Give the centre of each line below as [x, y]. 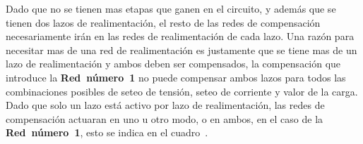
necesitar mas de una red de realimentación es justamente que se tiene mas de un [181, 50]
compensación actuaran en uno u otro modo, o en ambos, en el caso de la [165, 118]
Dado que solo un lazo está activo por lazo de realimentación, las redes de [165, 105]
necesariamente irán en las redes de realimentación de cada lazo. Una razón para [180, 36]
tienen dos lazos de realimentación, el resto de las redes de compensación [163, 22]
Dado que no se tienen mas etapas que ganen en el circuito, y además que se [171, 8]
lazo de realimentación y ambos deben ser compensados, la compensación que [173, 64]
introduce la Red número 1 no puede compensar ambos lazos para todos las [176, 77]
